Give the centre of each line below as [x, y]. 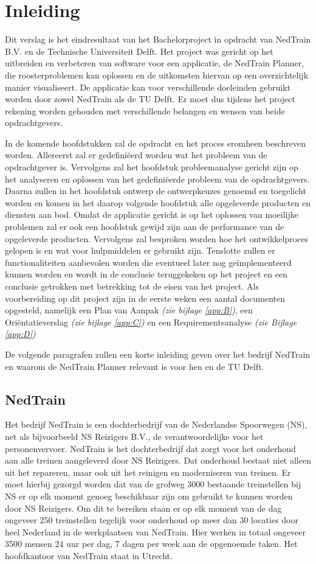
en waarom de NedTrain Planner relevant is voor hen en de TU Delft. [135, 366]
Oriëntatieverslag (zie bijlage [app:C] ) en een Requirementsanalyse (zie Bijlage [151, 322]
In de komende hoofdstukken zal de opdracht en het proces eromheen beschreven [156, 143]
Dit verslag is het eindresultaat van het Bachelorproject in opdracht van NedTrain [158, 39]
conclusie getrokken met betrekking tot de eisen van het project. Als [132, 286]
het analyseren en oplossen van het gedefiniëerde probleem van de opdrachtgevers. [157, 179]
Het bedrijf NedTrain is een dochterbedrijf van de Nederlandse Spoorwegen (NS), [156, 424]
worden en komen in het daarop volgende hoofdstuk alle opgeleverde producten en [158, 202]
